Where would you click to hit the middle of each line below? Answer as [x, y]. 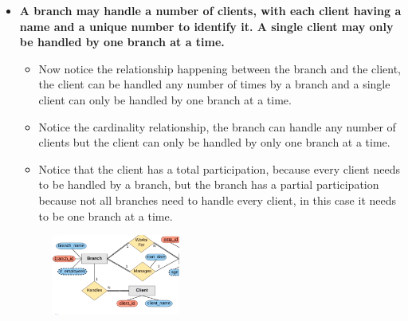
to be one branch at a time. [106, 215]
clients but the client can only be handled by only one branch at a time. [214, 142]
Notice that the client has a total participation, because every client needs [219, 168]
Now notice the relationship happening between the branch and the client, [220, 68]
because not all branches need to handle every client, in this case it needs [218, 200]
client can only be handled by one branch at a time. [165, 99]
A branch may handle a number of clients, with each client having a [210, 10]
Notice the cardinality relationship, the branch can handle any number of [217, 126]
